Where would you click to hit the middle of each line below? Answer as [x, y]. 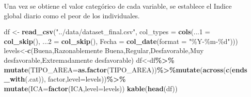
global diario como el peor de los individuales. [72, 15]
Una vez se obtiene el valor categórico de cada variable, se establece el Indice [118, 6]
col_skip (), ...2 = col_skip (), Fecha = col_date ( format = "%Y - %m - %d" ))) [121, 41]
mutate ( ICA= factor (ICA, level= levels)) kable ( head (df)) [91, 88]
